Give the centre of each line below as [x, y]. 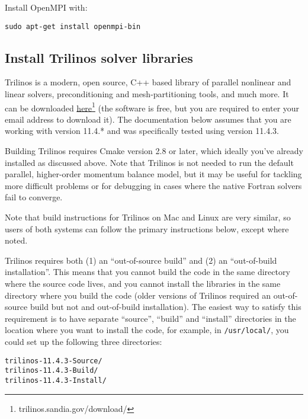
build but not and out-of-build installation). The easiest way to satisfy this [166, 307]
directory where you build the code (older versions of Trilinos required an [138, 295]
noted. [16, 240]
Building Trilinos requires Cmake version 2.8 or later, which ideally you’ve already [154, 151]
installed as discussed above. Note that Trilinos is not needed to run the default [149, 162]
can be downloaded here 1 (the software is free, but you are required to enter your [152, 107]
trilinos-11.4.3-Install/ [56, 380]
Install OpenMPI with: [46, 7]
